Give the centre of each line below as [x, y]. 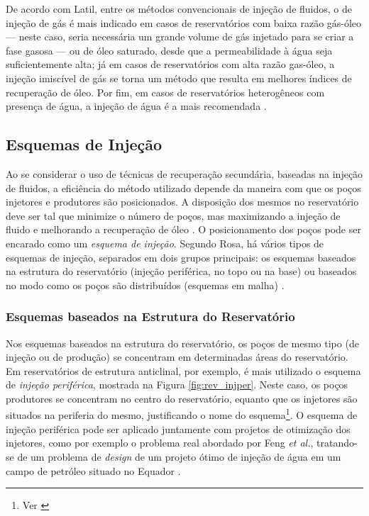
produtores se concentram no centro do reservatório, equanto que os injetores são [182, 398]
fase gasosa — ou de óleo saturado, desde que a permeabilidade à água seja [169, 50]
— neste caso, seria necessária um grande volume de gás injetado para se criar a [180, 37]
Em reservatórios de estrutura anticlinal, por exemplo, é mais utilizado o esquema [183, 370]
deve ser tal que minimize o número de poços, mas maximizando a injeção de [173, 215]
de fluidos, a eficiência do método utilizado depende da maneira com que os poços [183, 187]
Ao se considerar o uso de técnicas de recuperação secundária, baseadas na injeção [184, 173]
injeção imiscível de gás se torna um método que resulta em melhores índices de [179, 78]
